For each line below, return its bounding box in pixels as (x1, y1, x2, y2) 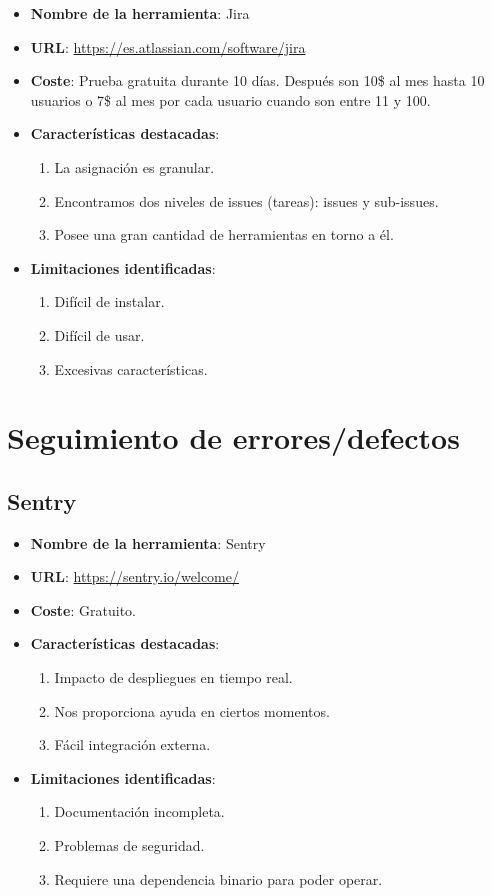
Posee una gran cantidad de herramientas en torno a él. (54, 224, 394, 245)
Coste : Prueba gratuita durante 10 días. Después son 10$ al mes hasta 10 (30, 70, 485, 91)
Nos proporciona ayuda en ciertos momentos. (54, 700, 330, 721)
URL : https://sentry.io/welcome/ (30, 566, 239, 587)
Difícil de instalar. (54, 291, 165, 312)
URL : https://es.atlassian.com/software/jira (30, 36, 306, 57)
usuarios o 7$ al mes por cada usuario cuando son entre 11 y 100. (30, 89, 431, 110)
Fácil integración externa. (54, 734, 211, 755)
